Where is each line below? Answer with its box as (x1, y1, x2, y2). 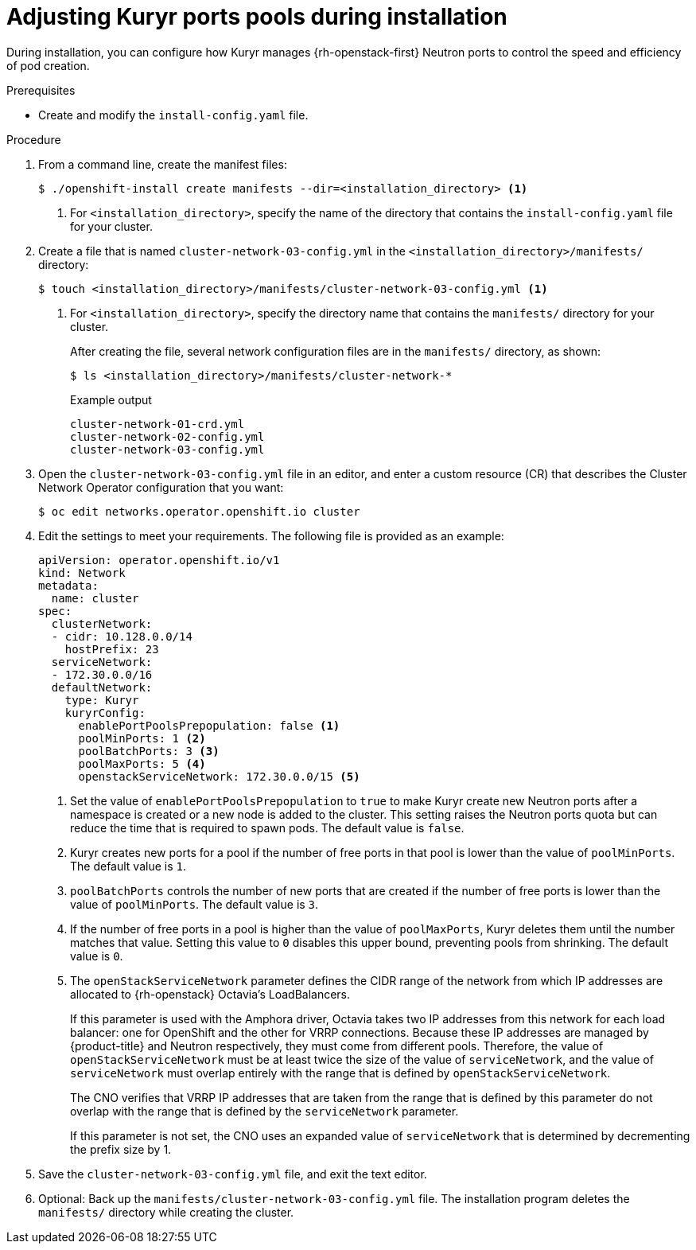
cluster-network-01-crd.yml (70, 417, 245, 430)
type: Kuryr (64, 693, 139, 707)
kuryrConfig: (64, 706, 146, 719)
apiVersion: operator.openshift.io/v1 (38, 553, 280, 567)
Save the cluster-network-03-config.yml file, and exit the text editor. (38, 1166, 427, 1181)
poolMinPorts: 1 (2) (78, 731, 206, 745)
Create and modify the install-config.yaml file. (38, 107, 309, 122)
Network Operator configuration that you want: (38, 480, 284, 494)
